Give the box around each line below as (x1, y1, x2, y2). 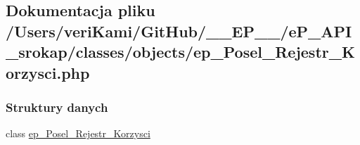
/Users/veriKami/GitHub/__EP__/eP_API (6, 20, 352, 42)
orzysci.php (6, 61, 90, 83)
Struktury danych (6, 98, 108, 115)
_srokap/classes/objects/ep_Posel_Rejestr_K (6, 41, 355, 63)
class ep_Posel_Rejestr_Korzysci (6, 126, 150, 141)
